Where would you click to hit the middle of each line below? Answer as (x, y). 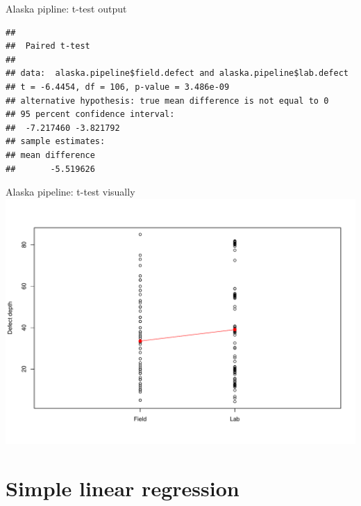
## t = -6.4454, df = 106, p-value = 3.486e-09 (118, 87)
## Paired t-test (48, 46)
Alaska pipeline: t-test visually (70, 192)
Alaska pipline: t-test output (66, 8)
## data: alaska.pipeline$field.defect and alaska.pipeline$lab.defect (177, 73)
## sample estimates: (56, 142)
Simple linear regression (123, 488)
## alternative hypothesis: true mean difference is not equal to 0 (167, 101)
